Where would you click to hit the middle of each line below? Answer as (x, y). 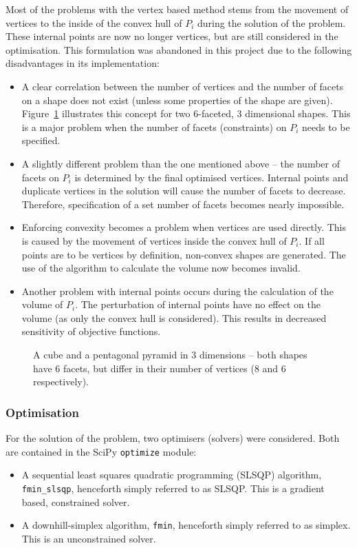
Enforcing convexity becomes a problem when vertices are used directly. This (184, 227)
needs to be (326, 126)
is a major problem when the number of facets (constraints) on (154, 126)
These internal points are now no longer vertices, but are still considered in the (172, 36)
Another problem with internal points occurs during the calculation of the (177, 291)
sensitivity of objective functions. (91, 331)
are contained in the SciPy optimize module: (101, 451)
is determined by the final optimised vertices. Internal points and (212, 177)
